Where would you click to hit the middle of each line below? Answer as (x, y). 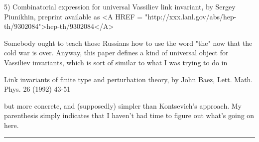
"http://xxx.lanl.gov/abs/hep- (191, 16)
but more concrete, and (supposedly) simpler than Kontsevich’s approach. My (123, 105)
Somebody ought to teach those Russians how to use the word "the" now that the (128, 43)
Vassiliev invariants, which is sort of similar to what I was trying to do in (116, 62)
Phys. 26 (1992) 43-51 (37, 89)
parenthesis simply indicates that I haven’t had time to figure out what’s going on (129, 115)
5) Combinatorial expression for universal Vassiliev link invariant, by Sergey (120, 6)
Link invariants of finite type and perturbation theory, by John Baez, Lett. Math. (129, 79)
